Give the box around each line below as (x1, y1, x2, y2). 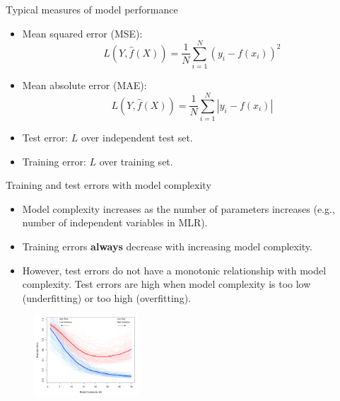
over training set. (99, 153, 173, 168)
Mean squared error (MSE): (22, 25, 143, 40)
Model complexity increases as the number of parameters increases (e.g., (22, 201, 335, 216)
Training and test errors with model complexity (6, 178, 211, 192)
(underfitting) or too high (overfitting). (22, 290, 191, 305)
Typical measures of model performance (6, 2, 178, 16)
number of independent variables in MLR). (22, 215, 208, 230)
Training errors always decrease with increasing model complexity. (22, 239, 312, 253)
